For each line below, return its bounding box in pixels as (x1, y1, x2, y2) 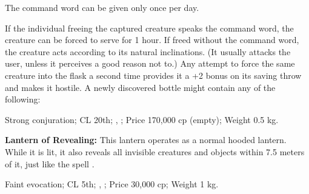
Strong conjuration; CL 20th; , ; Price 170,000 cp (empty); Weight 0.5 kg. (5, 113, 279, 125)
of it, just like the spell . (5, 157, 95, 170)
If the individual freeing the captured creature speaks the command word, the (5, 21, 294, 34)
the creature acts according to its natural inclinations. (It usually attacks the (5, 45, 291, 58)
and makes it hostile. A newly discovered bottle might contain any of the (5, 81, 276, 93)
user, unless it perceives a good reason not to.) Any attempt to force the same (5, 57, 295, 70)
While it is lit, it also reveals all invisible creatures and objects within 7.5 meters (5, 145, 305, 158)
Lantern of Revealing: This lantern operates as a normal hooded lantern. (5, 133, 287, 146)
